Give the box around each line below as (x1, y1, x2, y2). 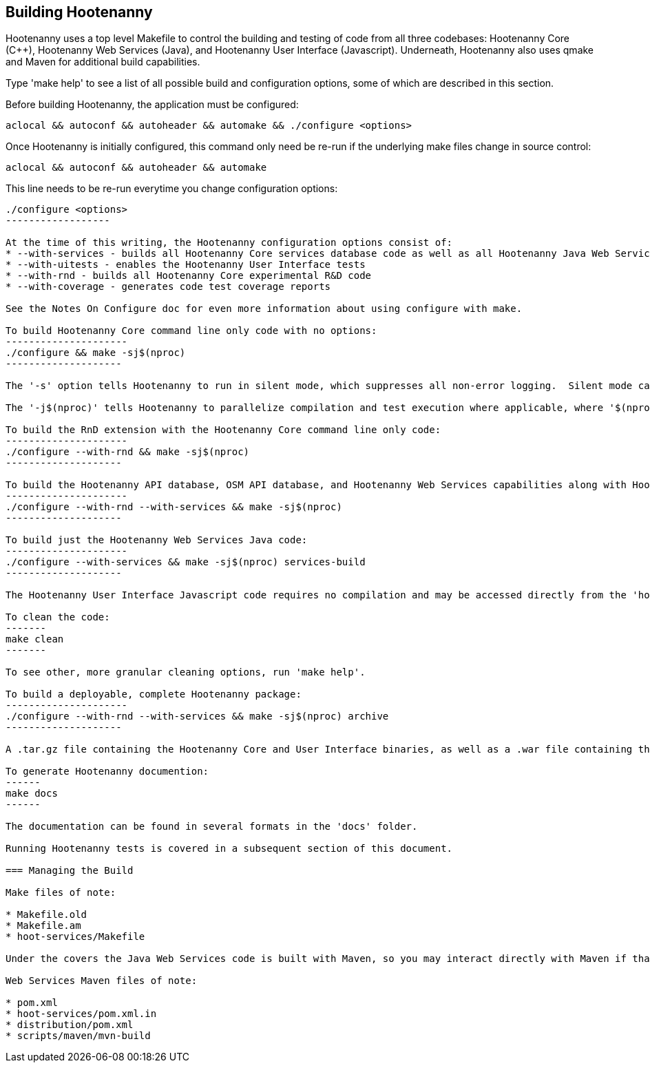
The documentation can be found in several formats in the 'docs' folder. (6, 821, 418, 833)
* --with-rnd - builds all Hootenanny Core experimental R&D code (6, 270, 372, 282)
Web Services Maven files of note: (6, 975, 198, 987)
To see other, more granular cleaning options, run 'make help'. (6, 667, 366, 678)
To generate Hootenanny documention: (6, 766, 209, 777)
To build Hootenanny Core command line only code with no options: (6, 325, 377, 337)
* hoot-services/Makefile (6, 931, 145, 943)
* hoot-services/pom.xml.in (6, 1008, 157, 1020)
